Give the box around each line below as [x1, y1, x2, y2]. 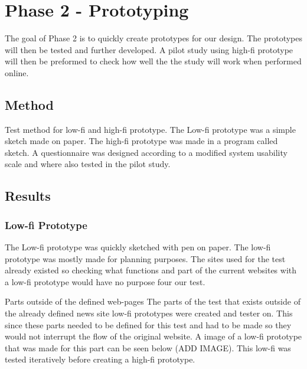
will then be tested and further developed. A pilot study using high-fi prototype [5, 43, 293, 55]
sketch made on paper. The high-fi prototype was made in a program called [5, 135, 278, 147]
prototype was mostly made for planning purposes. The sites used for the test [5, 252, 286, 264]
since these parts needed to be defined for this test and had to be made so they [5, 318, 292, 331]
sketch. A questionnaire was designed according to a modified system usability [5, 146, 288, 158]
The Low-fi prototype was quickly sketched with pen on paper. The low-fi [5, 241, 271, 253]
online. [5, 66, 29, 79]
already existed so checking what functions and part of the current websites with [5, 264, 297, 276]
